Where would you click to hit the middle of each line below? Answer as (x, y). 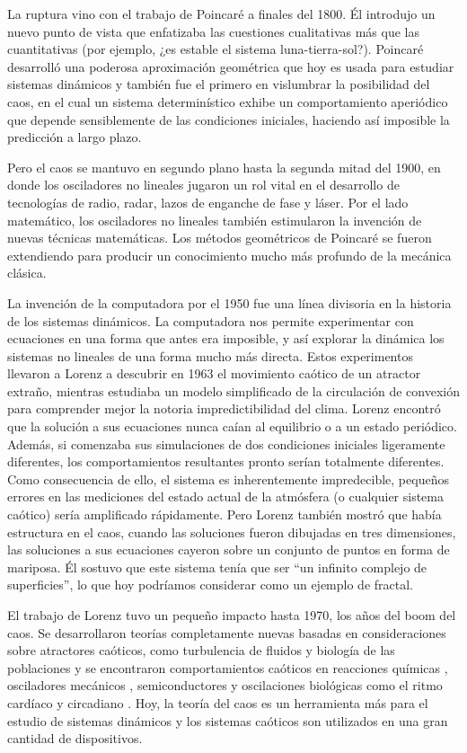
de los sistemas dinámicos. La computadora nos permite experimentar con (211, 320)
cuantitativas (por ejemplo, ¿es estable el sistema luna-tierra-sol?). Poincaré (216, 49)
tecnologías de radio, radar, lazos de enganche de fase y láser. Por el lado (208, 202)
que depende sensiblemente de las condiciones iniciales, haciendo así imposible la (229, 119)
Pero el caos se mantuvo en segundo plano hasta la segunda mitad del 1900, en (224, 167)
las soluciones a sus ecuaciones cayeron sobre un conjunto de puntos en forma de (229, 549)
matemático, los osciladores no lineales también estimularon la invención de (215, 220)
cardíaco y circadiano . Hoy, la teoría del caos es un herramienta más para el (218, 702)
